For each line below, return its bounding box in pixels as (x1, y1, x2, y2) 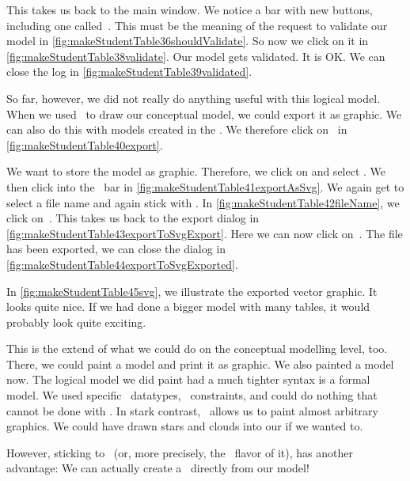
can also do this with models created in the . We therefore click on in (6, 121, 347, 138)
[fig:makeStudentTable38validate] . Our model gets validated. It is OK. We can (6, 47, 385, 64)
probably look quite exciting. (6, 313, 146, 330)
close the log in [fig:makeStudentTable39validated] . (6, 63, 252, 80)
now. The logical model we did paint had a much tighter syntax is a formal (6, 371, 370, 388)
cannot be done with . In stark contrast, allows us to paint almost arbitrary (6, 402, 378, 419)
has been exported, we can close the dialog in (6, 240, 226, 257)
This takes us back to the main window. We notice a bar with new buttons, (6, 2, 373, 17)
